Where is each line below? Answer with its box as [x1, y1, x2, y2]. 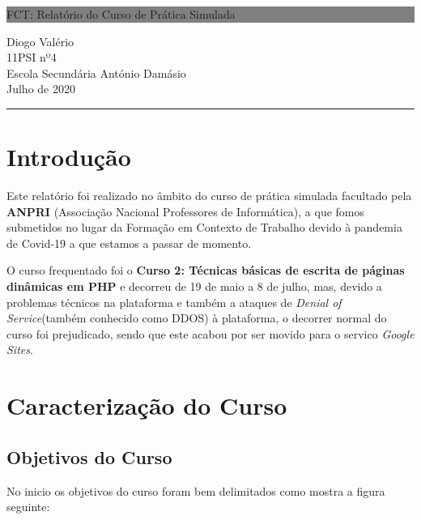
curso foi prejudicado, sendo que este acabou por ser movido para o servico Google [6, 325, 415, 342]
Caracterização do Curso [6, 389, 287, 422]
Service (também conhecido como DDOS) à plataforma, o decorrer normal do [6, 309, 387, 326]
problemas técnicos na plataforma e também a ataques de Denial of [6, 293, 342, 310]
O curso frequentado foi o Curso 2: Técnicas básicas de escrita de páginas [6, 262, 405, 279]
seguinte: [6, 498, 50, 515]
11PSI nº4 [6, 49, 57, 66]
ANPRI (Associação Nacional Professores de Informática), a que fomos [6, 202, 365, 220]
